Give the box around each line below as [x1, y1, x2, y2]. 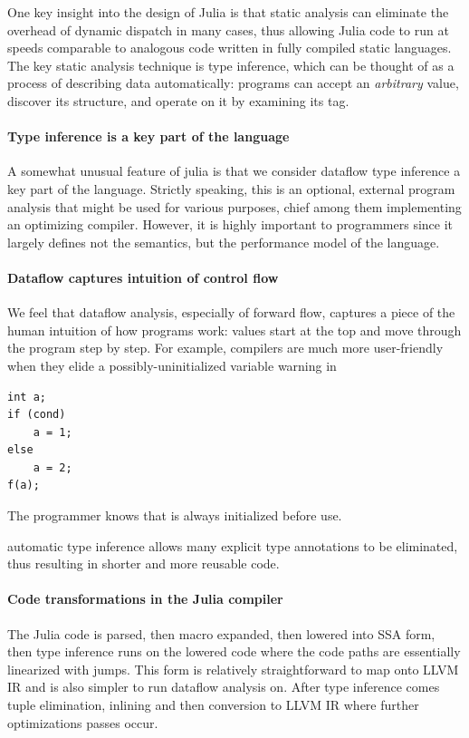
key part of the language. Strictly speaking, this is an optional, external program [7, 179, 455, 198]
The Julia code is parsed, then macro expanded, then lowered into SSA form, [7, 624, 435, 643]
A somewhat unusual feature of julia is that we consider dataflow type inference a [7, 161, 461, 180]
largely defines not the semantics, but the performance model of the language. [7, 232, 440, 251]
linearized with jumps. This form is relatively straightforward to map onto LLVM [7, 659, 459, 678]
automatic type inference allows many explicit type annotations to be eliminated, [7, 536, 458, 555]
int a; [7, 390, 46, 403]
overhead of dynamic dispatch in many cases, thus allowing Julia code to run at [7, 20, 449, 39]
